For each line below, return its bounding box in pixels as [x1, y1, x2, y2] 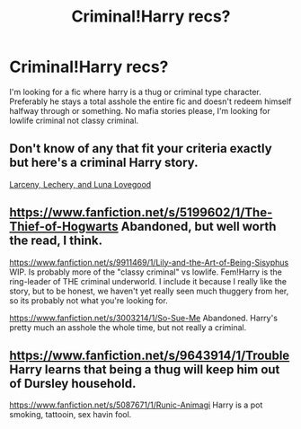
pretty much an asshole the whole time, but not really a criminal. [9, 321, 247, 333]
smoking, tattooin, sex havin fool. [9, 409, 132, 420]
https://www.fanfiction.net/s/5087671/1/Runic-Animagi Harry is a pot [9, 399, 263, 410]
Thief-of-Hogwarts [9, 219, 119, 234]
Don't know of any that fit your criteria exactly [9, 141, 272, 156]
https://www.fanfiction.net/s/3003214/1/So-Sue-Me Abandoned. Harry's [9, 312, 279, 323]
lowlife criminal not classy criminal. [9, 115, 139, 126]
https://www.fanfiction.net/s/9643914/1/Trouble [9, 347, 290, 363]
